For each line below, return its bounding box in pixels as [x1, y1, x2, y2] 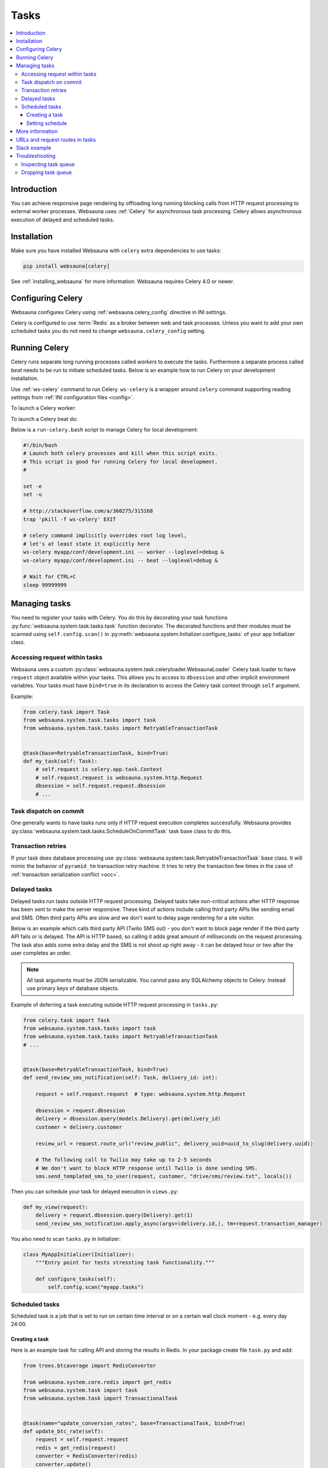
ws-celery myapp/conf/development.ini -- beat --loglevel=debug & [23, 557, 218, 564]
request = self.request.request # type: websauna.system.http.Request [35, 1091, 246, 1097]
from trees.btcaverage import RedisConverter [23, 1362, 156, 1369]
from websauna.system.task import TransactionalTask [23, 1395, 178, 1402]
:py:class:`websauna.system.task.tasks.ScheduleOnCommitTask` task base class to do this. [11, 827, 232, 834]
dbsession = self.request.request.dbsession [35, 783, 166, 789]
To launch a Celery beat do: [11, 415, 78, 422]
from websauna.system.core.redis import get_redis [23, 1379, 172, 1385]
